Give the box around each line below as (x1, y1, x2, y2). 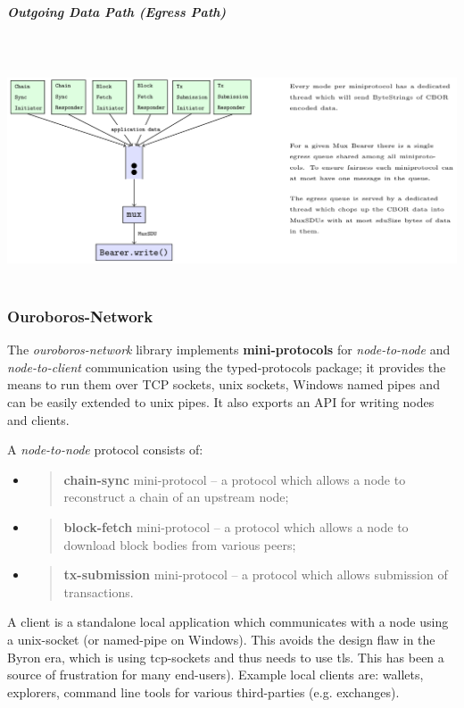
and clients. (7, 410, 70, 429)
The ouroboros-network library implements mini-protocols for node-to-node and (7, 340, 451, 359)
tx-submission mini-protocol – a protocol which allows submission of (63, 565, 448, 584)
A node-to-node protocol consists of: (7, 440, 203, 459)
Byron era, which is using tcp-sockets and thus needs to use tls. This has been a (7, 647, 444, 666)
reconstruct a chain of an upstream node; (63, 487, 289, 506)
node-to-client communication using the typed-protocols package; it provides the (7, 357, 446, 376)
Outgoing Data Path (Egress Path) (7, 2, 227, 21)
